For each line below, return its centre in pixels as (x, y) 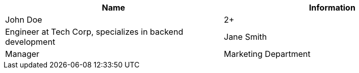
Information (332, 8)
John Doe (24, 20)
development (30, 42)
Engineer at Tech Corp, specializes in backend (94, 32)
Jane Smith (246, 37)
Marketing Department (267, 54)
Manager (22, 54)
